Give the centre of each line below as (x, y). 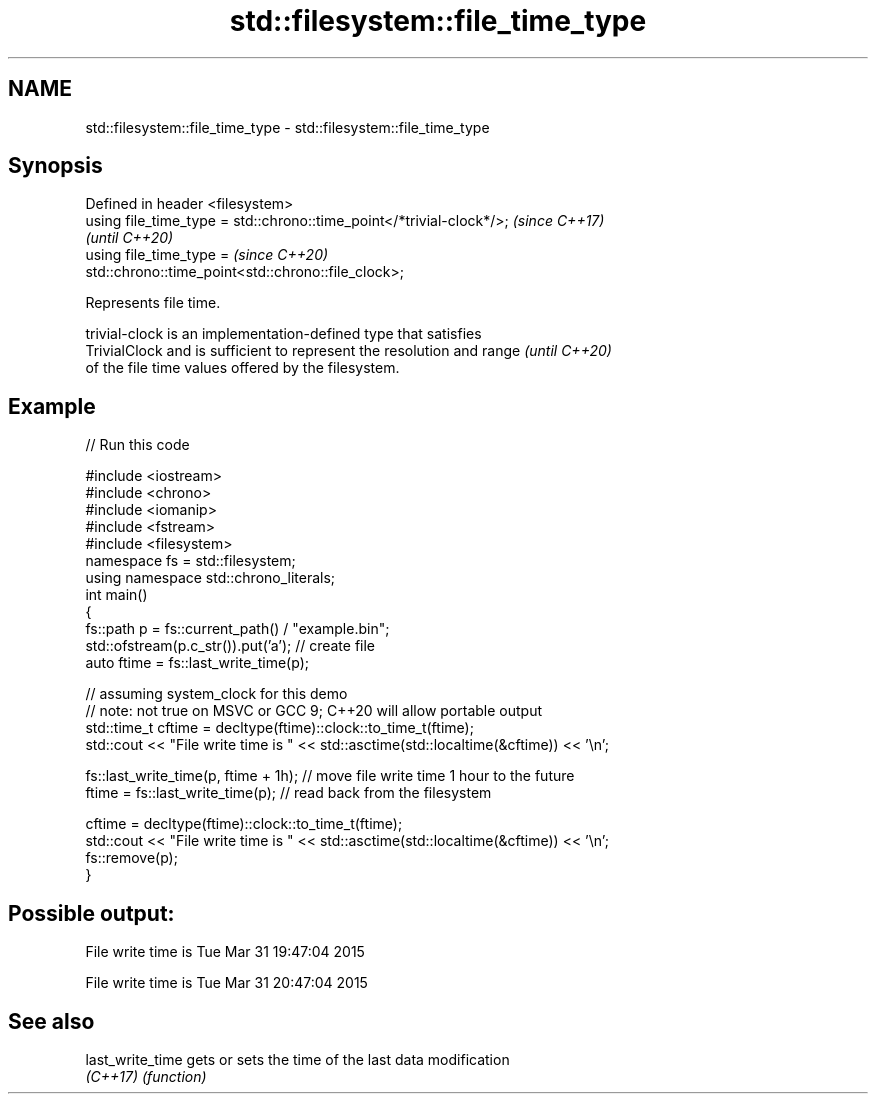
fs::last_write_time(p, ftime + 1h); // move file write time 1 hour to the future (330, 776)
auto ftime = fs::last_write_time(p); (197, 663)
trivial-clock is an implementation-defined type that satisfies (283, 334)
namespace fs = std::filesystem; (190, 561)
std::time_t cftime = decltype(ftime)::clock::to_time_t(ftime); (279, 728)
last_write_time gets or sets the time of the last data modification (297, 1059)
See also (51, 1021)
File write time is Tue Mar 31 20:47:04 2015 (226, 983)
